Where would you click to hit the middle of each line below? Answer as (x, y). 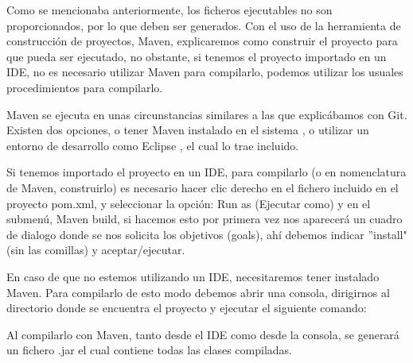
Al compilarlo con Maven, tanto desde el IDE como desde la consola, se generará (203, 334)
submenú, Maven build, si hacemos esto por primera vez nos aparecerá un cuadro (205, 219)
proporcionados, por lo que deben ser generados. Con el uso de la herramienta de (204, 25)
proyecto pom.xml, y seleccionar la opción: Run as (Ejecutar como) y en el (189, 203)
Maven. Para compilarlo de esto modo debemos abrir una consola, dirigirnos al (198, 292)
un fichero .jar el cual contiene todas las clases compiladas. (149, 350)
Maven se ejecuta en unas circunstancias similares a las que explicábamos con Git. (207, 114)
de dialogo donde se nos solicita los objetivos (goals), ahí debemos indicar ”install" (207, 234)
